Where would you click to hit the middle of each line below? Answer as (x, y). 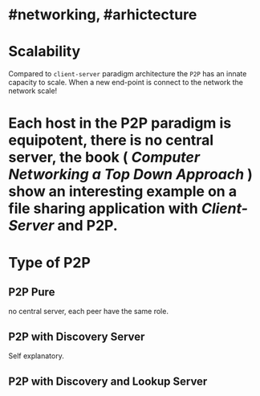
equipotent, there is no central (111, 140)
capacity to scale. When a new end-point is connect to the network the (126, 83)
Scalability (45, 52)
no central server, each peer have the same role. (88, 312)
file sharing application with (104, 208)
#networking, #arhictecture (103, 15)
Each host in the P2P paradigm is (120, 123)
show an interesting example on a (123, 192)
